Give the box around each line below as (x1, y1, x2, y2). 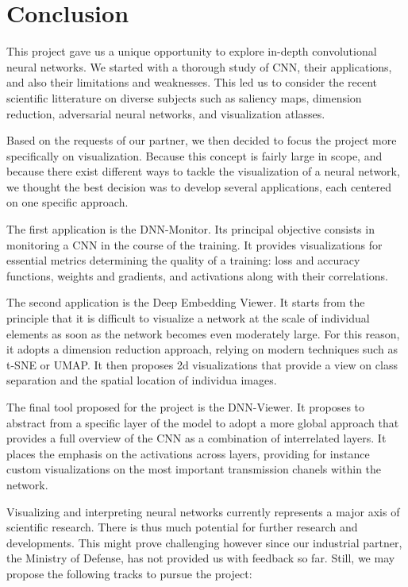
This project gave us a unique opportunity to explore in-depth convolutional (6, 43, 377, 60)
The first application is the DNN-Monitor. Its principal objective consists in (6, 221, 375, 238)
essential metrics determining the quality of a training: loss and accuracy (6, 252, 360, 268)
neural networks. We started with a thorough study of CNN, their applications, (6, 58, 392, 75)
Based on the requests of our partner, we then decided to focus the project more (6, 132, 397, 149)
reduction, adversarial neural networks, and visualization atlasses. (6, 105, 325, 122)
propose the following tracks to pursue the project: (6, 565, 252, 581)
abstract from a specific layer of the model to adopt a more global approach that (6, 414, 399, 431)
